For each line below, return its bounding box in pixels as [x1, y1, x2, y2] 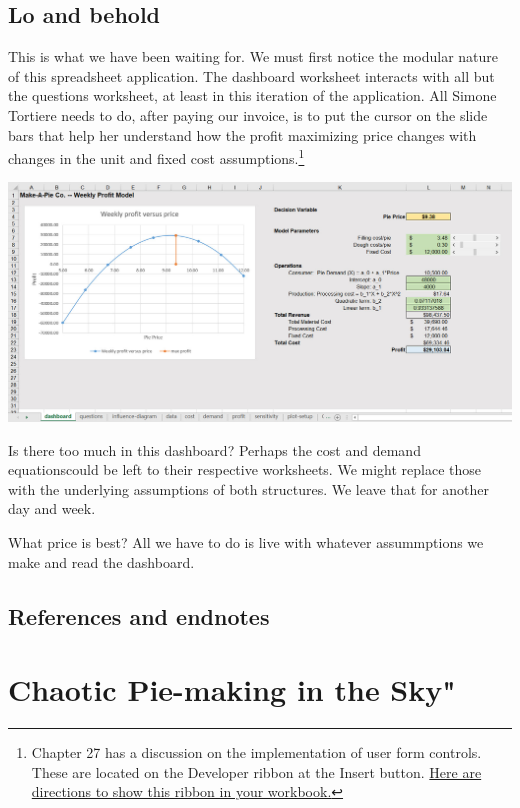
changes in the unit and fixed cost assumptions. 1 [8, 145, 305, 168]
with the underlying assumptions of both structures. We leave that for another [8, 478, 489, 499]
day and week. [8, 498, 96, 519]
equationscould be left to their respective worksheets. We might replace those [8, 459, 482, 480]
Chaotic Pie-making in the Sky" [8, 669, 456, 710]
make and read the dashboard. [8, 551, 195, 572]
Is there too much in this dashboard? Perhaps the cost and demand [8, 439, 421, 460]
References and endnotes [8, 600, 270, 631]
